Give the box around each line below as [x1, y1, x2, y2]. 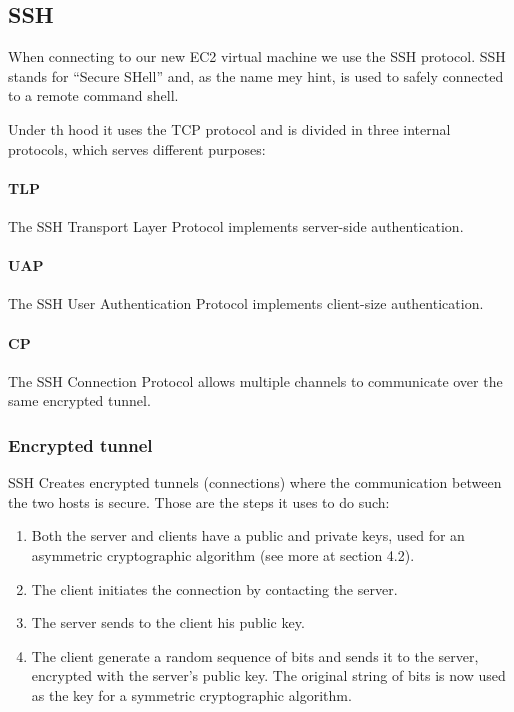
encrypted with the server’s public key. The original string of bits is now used [31, 665, 506, 686]
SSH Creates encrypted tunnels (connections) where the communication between [8, 472, 502, 493]
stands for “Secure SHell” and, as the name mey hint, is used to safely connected [8, 65, 504, 86]
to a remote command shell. [8, 85, 179, 106]
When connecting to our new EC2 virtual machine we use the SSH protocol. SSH [8, 46, 506, 67]
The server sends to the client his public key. [31, 612, 305, 633]
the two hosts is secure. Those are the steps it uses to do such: [8, 491, 390, 512]
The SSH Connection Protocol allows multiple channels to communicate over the [8, 370, 503, 391]
